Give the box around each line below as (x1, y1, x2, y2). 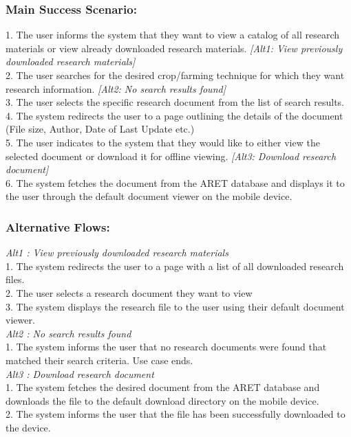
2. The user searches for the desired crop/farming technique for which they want (6, 68, 345, 82)
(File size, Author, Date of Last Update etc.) (6, 122, 195, 136)
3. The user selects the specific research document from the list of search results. (6, 95, 344, 109)
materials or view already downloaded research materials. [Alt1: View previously (6, 41, 343, 55)
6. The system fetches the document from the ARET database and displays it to (6, 175, 345, 190)
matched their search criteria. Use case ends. (6, 352, 193, 367)
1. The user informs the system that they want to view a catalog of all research (6, 27, 340, 42)
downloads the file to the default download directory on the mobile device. (6, 393, 319, 407)
